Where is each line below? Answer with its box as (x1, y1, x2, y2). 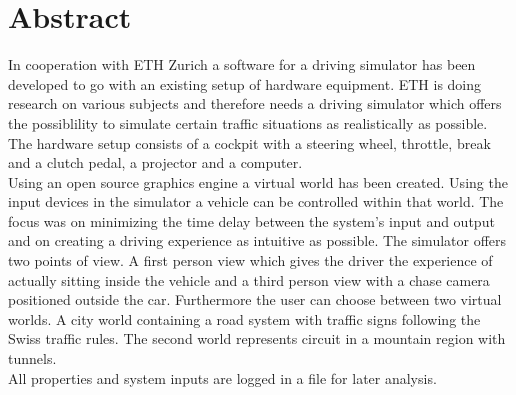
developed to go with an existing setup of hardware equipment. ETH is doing (8, 73, 482, 94)
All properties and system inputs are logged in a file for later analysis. (8, 367, 437, 388)
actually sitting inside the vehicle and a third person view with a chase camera (8, 269, 490, 290)
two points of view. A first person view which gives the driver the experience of (8, 250, 493, 271)
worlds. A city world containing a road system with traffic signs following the (8, 308, 481, 329)
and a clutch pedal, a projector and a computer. (8, 152, 303, 173)
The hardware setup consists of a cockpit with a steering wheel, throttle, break (8, 132, 491, 153)
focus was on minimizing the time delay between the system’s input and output (8, 210, 495, 231)
